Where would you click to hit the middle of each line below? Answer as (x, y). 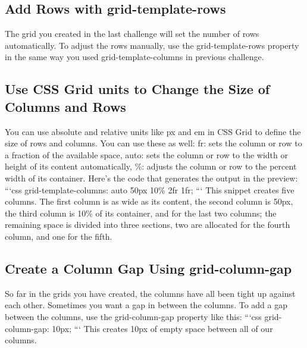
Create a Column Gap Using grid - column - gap (148, 268)
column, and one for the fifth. (59, 236)
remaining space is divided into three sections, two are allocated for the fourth (148, 225)
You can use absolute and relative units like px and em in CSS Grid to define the (153, 131)
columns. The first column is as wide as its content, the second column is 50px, (149, 201)
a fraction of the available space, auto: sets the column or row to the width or (146, 154)
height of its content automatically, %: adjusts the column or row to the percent (151, 166)
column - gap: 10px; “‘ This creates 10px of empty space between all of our (139, 328)
